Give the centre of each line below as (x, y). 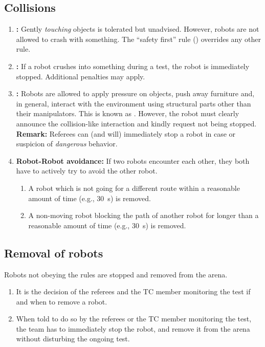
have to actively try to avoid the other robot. (87, 171)
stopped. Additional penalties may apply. (81, 76)
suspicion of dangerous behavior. (67, 144)
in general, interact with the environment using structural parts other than (134, 103)
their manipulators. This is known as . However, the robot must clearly (128, 113)
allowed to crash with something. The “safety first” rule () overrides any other (138, 39)
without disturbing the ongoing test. (73, 339)
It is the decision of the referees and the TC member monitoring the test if (133, 291)
